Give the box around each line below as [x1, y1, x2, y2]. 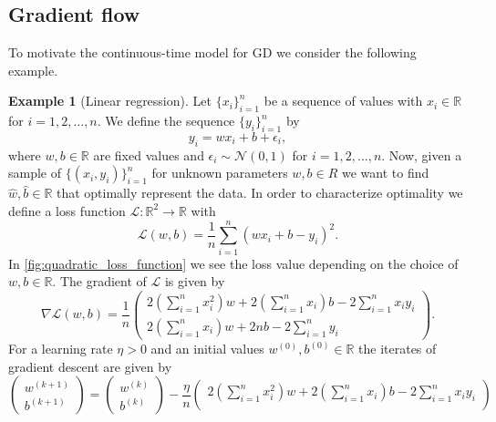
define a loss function [8, 201, 126, 220]
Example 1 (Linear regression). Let [8, 91, 212, 110]
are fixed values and [93, 145, 204, 164]
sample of [8, 163, 62, 182]
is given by [164, 272, 225, 291]
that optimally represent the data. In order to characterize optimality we [56, 183, 463, 202]
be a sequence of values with [263, 91, 423, 110]
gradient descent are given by [8, 356, 172, 376]
